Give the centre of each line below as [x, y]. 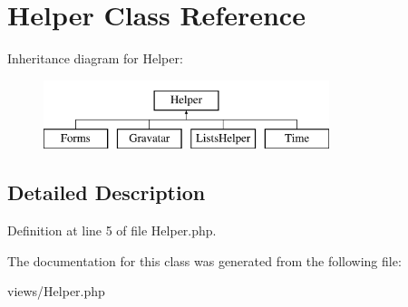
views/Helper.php [56, 291]
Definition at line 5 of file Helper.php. [112, 230]
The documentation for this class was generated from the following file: [204, 260]
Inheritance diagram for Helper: [95, 58]
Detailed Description [107, 192]
